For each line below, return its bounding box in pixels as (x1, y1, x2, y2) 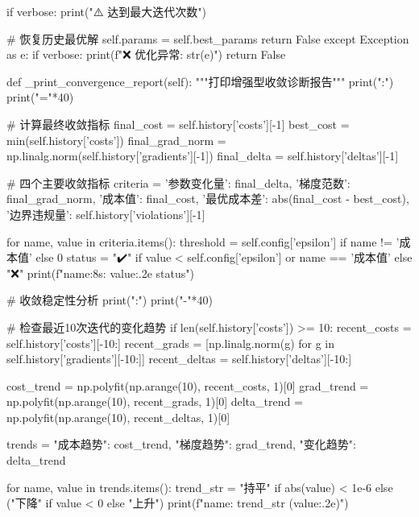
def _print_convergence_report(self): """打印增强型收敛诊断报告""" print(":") (6, 72, 394, 89)
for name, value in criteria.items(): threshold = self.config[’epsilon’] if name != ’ (6, 233, 400, 250)
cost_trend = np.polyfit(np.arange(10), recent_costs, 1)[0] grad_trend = (6, 377, 369, 394)
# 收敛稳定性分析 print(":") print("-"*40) (6, 292, 213, 308)
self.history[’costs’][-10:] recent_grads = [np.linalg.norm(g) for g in (6, 334, 335, 351)
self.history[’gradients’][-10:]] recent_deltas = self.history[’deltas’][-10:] (6, 350, 352, 367)
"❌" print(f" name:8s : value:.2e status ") (6, 264, 194, 281)
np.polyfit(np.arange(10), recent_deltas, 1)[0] (6, 408, 230, 425)
